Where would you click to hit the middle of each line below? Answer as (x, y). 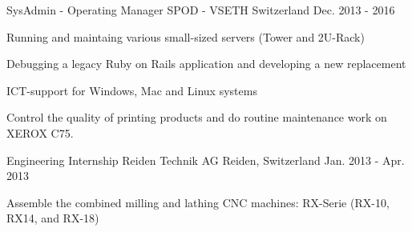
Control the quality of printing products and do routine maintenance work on (197, 117)
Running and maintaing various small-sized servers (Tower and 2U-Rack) (186, 36)
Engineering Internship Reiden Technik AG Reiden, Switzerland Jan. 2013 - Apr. (206, 160)
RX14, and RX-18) (53, 218)
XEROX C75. (40, 132)
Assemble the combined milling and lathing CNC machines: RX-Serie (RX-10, (198, 202)
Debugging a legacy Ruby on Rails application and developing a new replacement (206, 64)
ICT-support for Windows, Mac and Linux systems (132, 90)
